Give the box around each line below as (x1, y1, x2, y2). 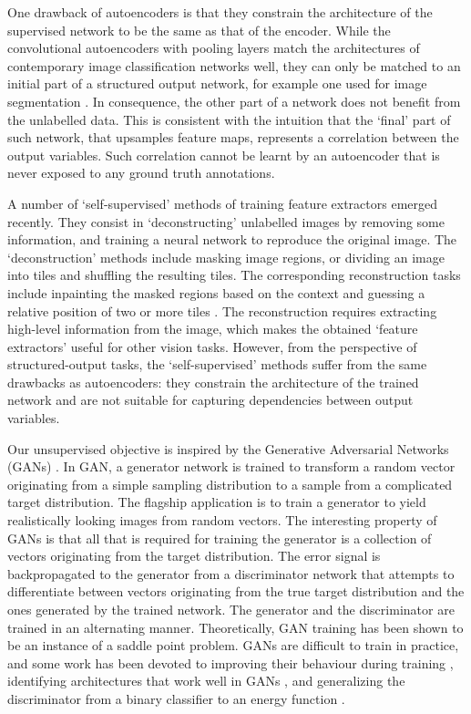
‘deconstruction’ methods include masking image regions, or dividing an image (7, 247, 445, 266)
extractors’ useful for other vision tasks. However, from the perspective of (7, 336, 417, 356)
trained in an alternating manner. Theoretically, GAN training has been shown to (7, 617, 464, 636)
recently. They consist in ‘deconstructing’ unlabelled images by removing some (7, 212, 445, 231)
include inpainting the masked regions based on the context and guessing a (7, 283, 425, 302)
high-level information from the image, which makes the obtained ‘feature (7, 319, 418, 338)
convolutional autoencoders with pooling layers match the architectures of (7, 38, 420, 57)
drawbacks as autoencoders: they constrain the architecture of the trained (7, 372, 419, 391)
